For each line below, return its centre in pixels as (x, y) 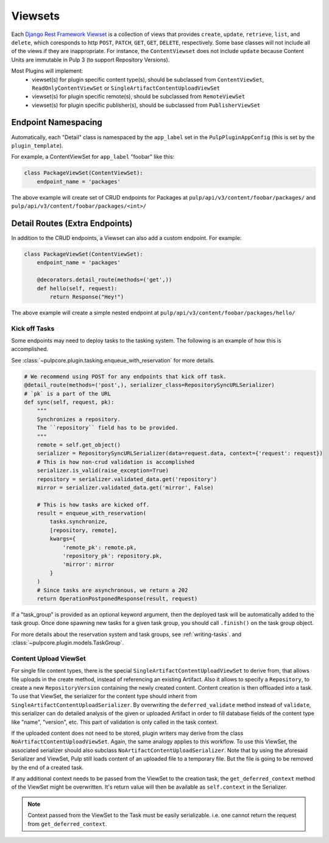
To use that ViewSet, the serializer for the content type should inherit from (104, 696)
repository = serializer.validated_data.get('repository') (127, 479)
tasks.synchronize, (79, 522)
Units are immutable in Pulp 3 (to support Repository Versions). (90, 60)
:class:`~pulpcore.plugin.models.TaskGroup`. (68, 643)
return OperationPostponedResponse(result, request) (117, 599)
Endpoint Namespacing (57, 122)
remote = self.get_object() (79, 445)
